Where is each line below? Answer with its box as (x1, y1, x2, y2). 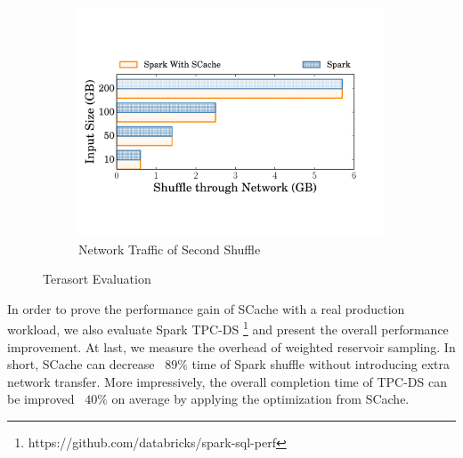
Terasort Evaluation (43, 269, 151, 288)
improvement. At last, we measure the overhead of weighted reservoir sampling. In (7, 337, 456, 356)
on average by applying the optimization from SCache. (111, 390, 410, 408)
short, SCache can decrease (7, 355, 155, 374)
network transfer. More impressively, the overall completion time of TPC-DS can (7, 372, 447, 390)
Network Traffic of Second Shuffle (78, 239, 261, 258)
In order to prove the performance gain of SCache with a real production (7, 299, 405, 317)
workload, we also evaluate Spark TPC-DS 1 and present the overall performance (7, 317, 449, 339)
